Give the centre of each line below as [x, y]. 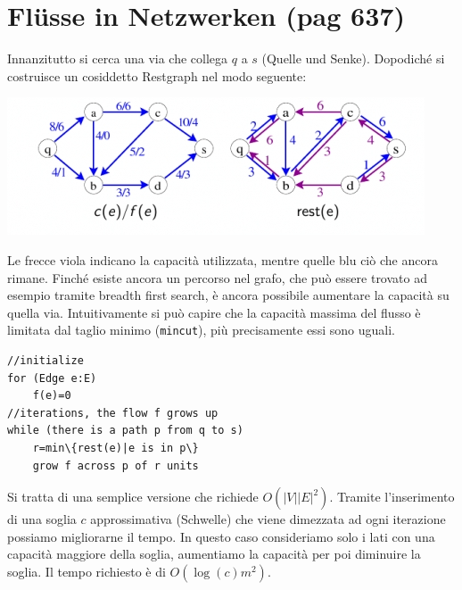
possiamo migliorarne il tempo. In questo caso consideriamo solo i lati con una [221, 536]
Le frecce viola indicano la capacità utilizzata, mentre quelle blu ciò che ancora [223, 259]
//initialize [45, 360]
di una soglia [42, 519]
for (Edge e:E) [52, 378]
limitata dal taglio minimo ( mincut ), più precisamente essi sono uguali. [201, 330]
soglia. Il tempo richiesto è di [87, 571]
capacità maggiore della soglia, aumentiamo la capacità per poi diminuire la [214, 554]
